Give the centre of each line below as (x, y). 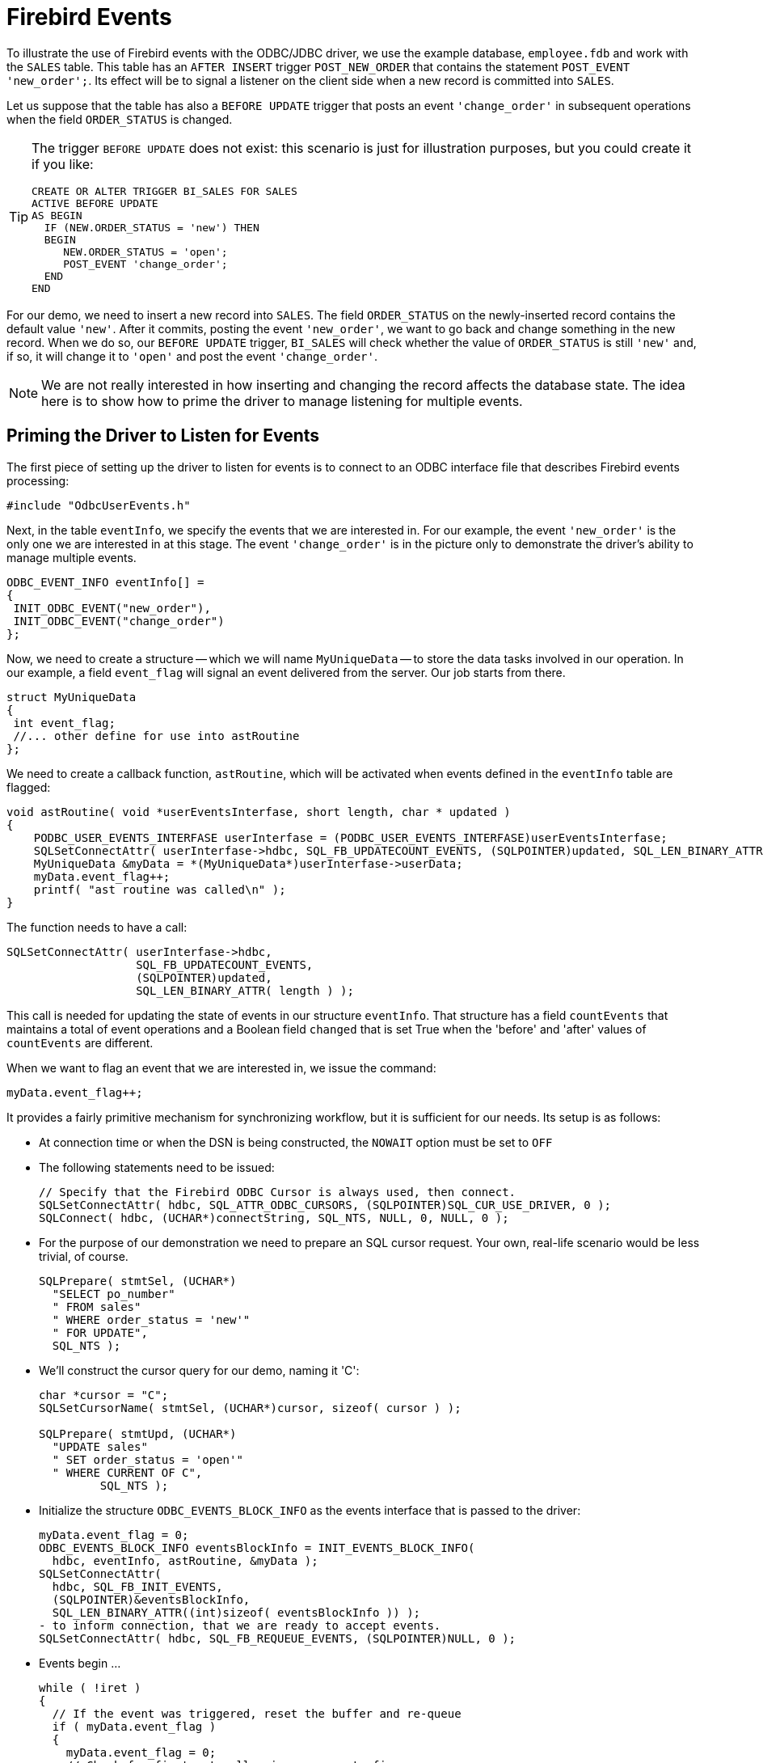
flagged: (29, 787)
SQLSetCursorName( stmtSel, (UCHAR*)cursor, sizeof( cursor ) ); (250, 1408)
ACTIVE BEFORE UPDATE (95, 203)
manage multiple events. (72, 557)
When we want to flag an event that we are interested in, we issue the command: (221, 1068)
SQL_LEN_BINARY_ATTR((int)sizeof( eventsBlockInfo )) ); (236, 1612)
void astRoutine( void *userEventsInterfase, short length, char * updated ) (259, 812)
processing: (38, 480)
